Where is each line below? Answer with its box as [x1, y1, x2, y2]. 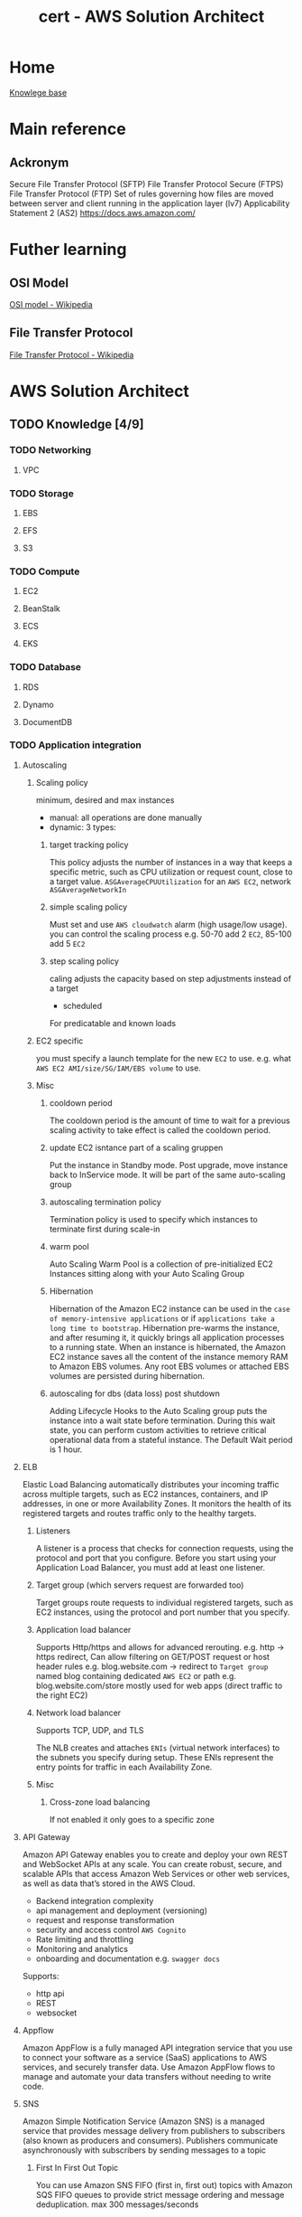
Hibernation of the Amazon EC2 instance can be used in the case [49, 1303, 290, 1314]
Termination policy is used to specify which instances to [49, 1213, 259, 1224]
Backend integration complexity [35, 1895, 154, 1906]
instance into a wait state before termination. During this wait [49, 1415, 276, 1426]
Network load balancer [35, 1707, 122, 1718]
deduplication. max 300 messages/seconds [35, 2199, 199, 2210]
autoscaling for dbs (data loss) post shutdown [49, 1388, 221, 1399]
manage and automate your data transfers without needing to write [22, 2071, 272, 2081]
